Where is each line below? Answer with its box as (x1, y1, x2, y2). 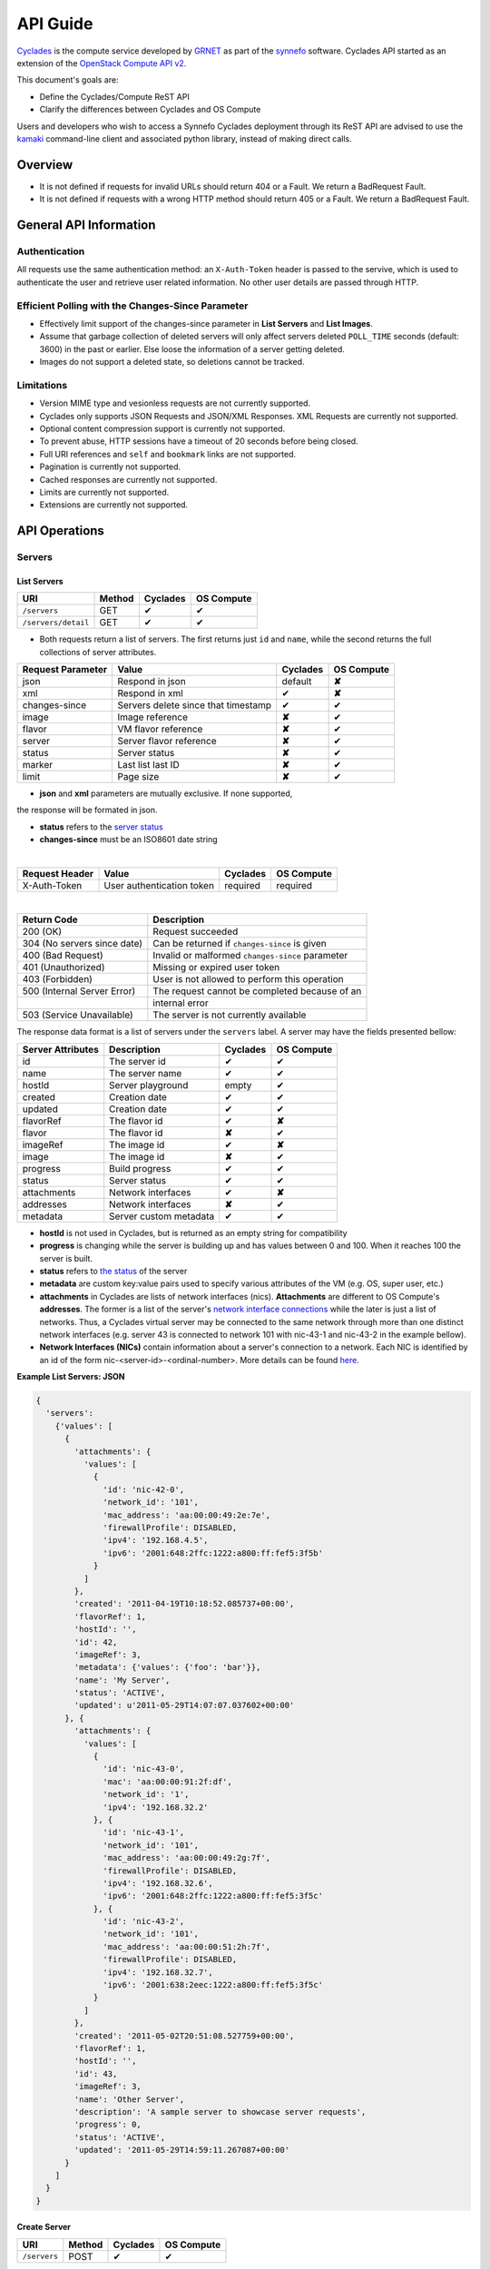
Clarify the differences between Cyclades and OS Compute (39, 104, 261, 115)
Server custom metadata (109, 1210, 215, 1223)
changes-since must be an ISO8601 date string (39, 834, 218, 845)
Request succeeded (152, 926, 239, 938)
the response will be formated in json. (16, 804, 158, 816)
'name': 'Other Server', (73, 2094, 185, 2105)
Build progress (109, 1162, 171, 1174)
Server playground (109, 1078, 189, 1091)
